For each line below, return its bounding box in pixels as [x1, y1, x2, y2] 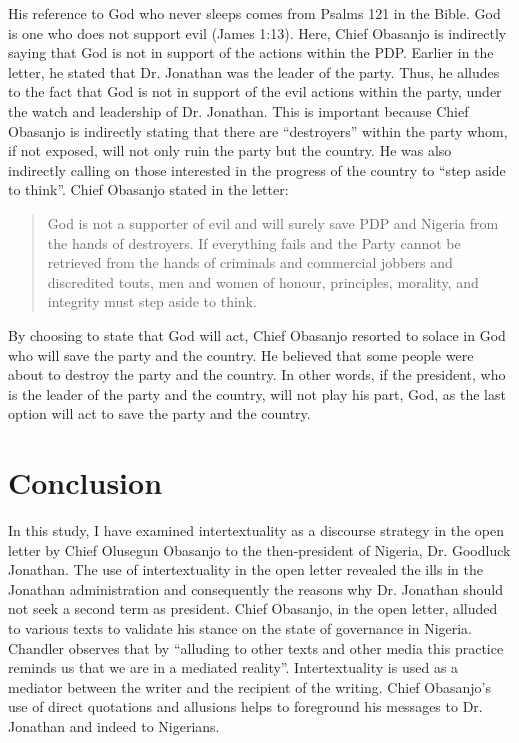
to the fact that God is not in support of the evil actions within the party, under [8, 81, 502, 102]
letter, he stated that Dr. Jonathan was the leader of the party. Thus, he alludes [8, 61, 500, 82]
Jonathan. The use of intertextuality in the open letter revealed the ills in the [8, 559, 483, 580]
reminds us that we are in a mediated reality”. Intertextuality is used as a [8, 657, 459, 678]
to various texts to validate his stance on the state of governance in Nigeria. [8, 617, 473, 638]
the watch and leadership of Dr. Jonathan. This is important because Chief [8, 100, 469, 121]
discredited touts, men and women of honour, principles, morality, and [47, 271, 479, 292]
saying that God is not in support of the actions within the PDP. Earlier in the [8, 42, 494, 63]
